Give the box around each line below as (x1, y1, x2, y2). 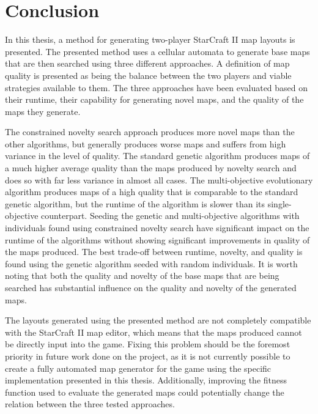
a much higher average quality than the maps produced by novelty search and (5, 161, 297, 174)
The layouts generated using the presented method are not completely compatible (5, 314, 311, 327)
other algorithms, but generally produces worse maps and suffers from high (5, 137, 286, 150)
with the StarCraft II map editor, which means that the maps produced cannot (5, 325, 302, 338)
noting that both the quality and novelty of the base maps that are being (5, 269, 279, 282)
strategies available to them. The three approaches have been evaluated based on (5, 81, 308, 94)
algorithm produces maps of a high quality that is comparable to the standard (5, 185, 298, 198)
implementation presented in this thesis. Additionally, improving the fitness (5, 374, 287, 386)
